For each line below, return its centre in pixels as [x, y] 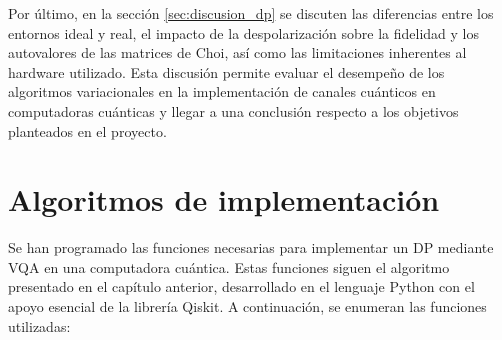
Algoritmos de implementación [224, 199]
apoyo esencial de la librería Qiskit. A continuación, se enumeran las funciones [247, 306]
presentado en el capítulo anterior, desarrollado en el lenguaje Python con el [241, 286]
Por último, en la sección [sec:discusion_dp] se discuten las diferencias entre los [251, 13]
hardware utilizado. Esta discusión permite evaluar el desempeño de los [226, 71]
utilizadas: [39, 325]
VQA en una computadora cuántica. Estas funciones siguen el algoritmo [229, 266]
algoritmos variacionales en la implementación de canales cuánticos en [222, 91]
